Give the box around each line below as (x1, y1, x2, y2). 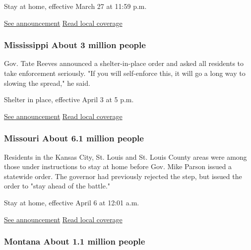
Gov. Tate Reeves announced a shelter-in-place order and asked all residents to (4, 58, 244, 68)
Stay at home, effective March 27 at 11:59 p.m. (4, 1, 147, 11)
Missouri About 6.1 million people (4, 132, 144, 144)
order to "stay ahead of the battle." (4, 181, 111, 191)
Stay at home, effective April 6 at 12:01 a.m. (4, 197, 139, 207)
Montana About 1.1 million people (4, 235, 145, 248)
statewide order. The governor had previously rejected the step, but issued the (4, 171, 242, 181)
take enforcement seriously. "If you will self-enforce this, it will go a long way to (4, 68, 246, 78)
